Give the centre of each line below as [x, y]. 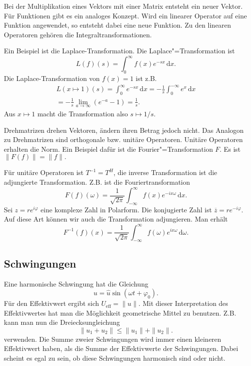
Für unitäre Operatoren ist [44, 172]
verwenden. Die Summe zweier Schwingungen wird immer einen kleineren [113, 339]
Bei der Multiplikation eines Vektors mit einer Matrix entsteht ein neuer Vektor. [123, 6]
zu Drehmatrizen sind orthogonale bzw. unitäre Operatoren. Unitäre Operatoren [124, 139]
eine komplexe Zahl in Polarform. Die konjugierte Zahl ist [126, 209]
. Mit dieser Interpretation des [183, 303]
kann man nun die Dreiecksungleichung [62, 322]
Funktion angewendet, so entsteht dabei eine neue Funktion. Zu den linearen [118, 25]
